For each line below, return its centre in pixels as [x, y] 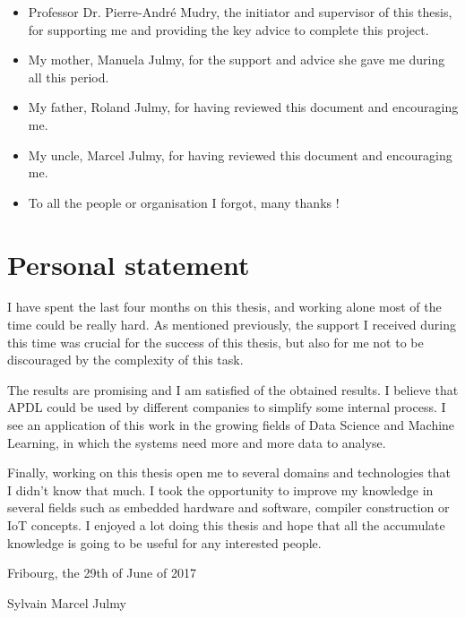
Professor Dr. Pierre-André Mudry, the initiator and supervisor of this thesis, [240, 12]
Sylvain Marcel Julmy [67, 602]
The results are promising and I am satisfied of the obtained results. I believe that [233, 389]
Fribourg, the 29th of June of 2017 [102, 573]
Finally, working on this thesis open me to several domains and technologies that [229, 472]
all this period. [69, 77]
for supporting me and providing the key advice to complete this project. [228, 29]
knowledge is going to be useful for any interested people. [164, 542]
